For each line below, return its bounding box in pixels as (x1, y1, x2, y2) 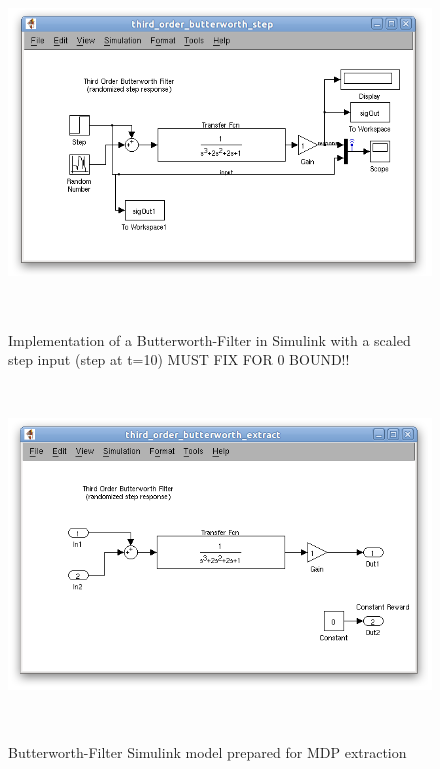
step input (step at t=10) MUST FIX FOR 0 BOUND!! (8, 349, 350, 370)
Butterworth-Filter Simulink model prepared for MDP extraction (8, 741, 407, 762)
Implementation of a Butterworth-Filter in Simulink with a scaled (8, 329, 411, 350)
